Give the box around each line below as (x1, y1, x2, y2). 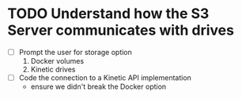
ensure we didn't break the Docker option (30, 82, 167, 91)
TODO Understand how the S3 (7, 5, 210, 23)
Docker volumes (30, 57, 85, 65)
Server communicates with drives (7, 21, 235, 39)
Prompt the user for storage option (18, 47, 132, 57)
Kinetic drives (30, 64, 76, 74)
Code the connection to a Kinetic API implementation (18, 73, 191, 82)
